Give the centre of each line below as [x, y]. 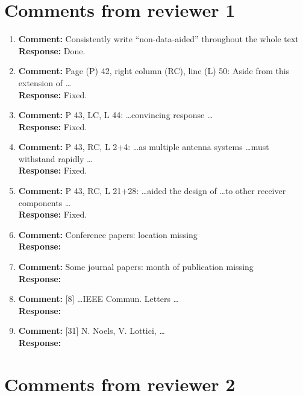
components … [45, 202]
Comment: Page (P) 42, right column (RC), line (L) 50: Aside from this [154, 71]
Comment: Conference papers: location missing [108, 234]
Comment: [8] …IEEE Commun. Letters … [98, 299]
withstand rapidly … [55, 158]
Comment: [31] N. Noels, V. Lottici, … [92, 331]
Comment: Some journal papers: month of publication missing [136, 267]
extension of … [45, 82]
